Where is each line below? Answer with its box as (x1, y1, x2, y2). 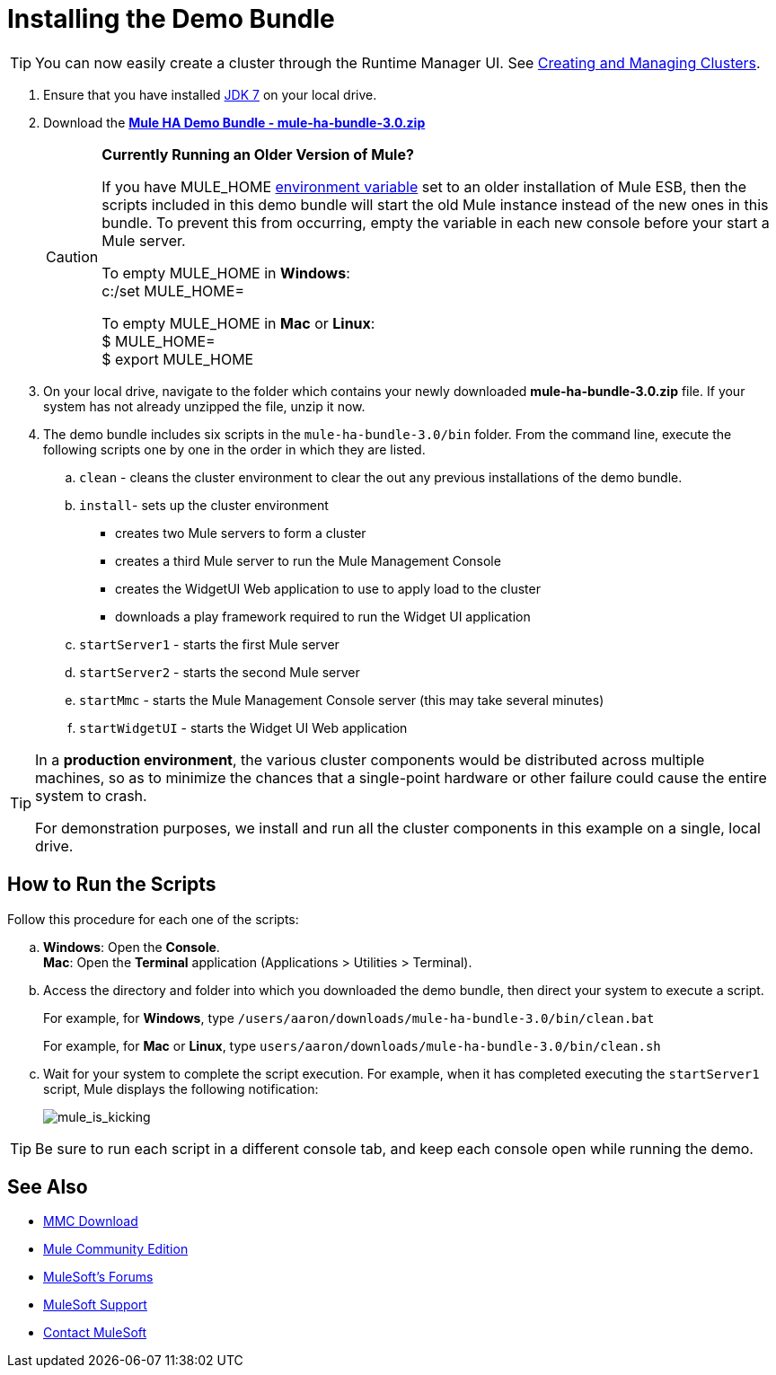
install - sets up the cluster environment (79, 497, 329, 513)
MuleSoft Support (43, 1297, 147, 1313)
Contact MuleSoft (43, 1325, 147, 1341)
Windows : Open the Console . (43, 939, 220, 955)
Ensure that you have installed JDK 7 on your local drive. (43, 86, 377, 102)
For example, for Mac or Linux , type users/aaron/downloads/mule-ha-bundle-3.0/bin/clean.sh (43, 1037, 661, 1053)
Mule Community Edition (43, 1241, 189, 1257)
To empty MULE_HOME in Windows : (101, 263, 350, 282)
